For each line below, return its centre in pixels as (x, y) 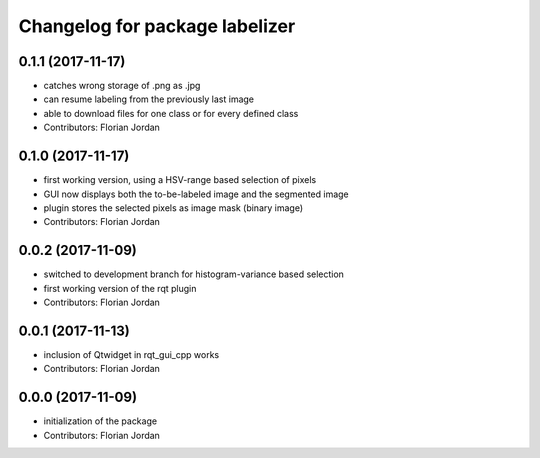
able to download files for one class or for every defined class (171, 113)
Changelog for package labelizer (157, 26)
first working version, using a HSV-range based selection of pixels (180, 180)
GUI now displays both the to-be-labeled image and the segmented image (196, 194)
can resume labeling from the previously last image (149, 99)
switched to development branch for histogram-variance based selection (194, 274)
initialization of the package (100, 421)
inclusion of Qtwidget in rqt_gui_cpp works (131, 354)
